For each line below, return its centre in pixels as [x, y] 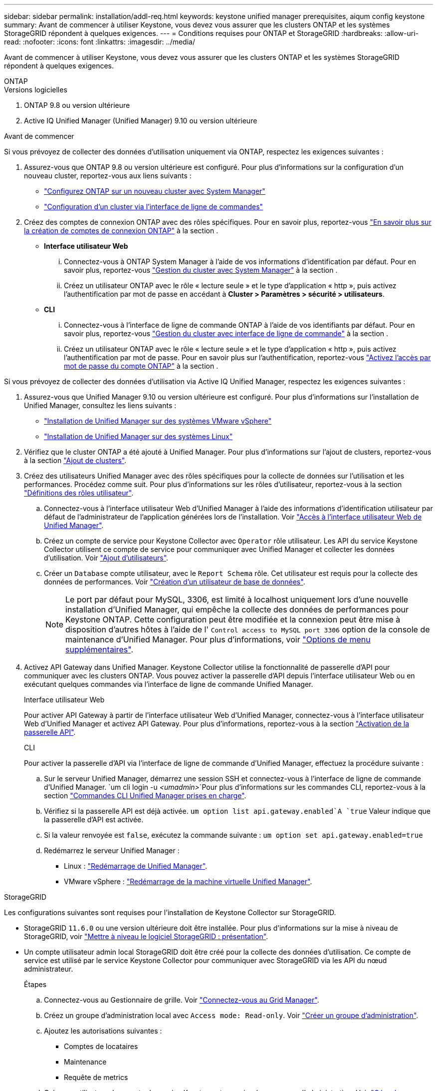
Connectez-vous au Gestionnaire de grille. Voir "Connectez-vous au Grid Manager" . [182, 1000]
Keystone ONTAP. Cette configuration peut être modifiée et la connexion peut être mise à [233, 619]
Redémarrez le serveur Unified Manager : [112, 850]
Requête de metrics [96, 1077]
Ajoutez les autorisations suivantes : [103, 1031]
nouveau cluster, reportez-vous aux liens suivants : [108, 176]
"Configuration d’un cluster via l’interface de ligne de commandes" [154, 207]
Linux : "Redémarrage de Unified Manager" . [136, 866]
